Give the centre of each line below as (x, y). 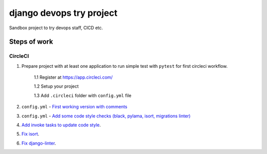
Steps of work (31, 42)
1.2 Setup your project (56, 86)
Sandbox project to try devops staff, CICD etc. (56, 28)
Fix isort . (30, 134)
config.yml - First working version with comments (74, 107)
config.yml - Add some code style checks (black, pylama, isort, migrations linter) (106, 116)
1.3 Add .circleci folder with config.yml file (83, 95)
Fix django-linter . (39, 143)
